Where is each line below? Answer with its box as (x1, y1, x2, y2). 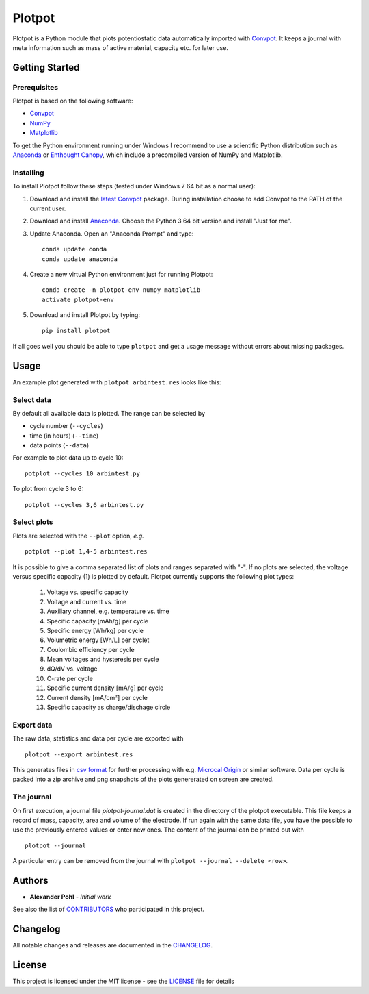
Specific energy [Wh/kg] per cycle (46, 626, 143, 634)
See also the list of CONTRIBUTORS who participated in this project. (12, 905, 205, 914)
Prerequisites (12, 82, 58, 92)
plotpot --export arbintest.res (25, 750, 133, 758)
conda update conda (42, 245, 107, 253)
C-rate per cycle (46, 674, 94, 682)
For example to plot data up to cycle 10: (12, 453, 124, 462)
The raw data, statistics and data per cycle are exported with (12, 734, 184, 743)
